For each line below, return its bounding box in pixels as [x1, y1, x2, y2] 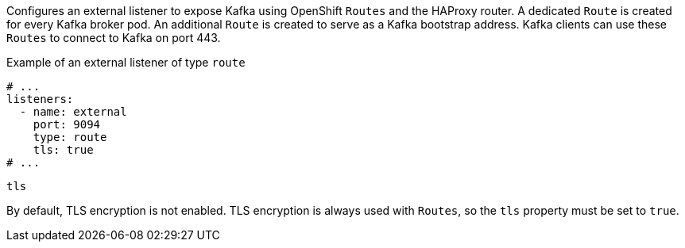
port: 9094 [33, 118, 101, 131]
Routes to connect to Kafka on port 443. [6, 31, 221, 44]
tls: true [33, 143, 94, 156]
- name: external [19, 105, 127, 118]
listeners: [6, 93, 74, 105]
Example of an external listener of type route [6, 55, 246, 69]
